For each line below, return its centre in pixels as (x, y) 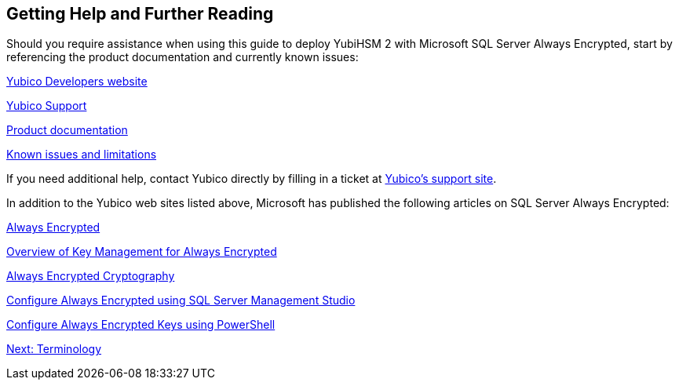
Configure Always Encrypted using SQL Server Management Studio (181, 300)
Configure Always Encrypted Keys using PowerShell (141, 325)
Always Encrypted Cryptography (91, 276)
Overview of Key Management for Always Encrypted (142, 252)
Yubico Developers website (77, 82)
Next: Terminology (54, 349)
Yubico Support (47, 106)
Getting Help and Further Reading (140, 14)
